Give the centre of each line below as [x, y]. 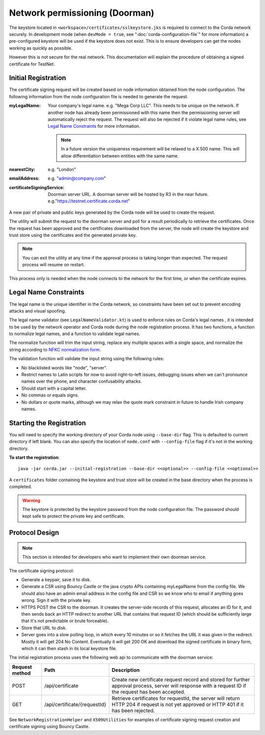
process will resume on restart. [54, 265]
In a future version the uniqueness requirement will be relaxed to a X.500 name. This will [150, 149]
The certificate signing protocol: [41, 570]
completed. [20, 487]
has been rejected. [133, 710]
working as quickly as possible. [41, 48]
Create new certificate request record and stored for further [181, 679]
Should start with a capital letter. [54, 388]
